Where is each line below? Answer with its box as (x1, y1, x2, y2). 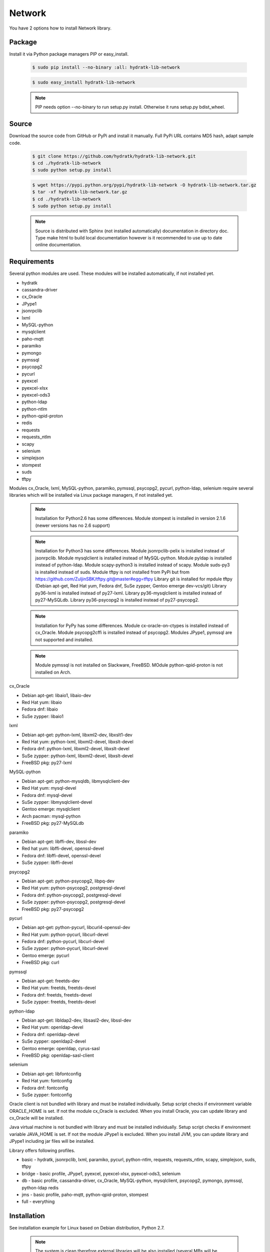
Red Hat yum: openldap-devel (21, 1024, 83, 1030)
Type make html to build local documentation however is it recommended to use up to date (35, 234, 222, 240)
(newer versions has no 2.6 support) (35, 522, 110, 528)
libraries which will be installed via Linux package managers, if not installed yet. (9, 492, 173, 498)
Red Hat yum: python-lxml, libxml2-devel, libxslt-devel (21, 739, 133, 745)
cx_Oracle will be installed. (9, 1115, 64, 1121)
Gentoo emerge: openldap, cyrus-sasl (21, 1045, 100, 1051)
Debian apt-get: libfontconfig (21, 1071, 81, 1077)
